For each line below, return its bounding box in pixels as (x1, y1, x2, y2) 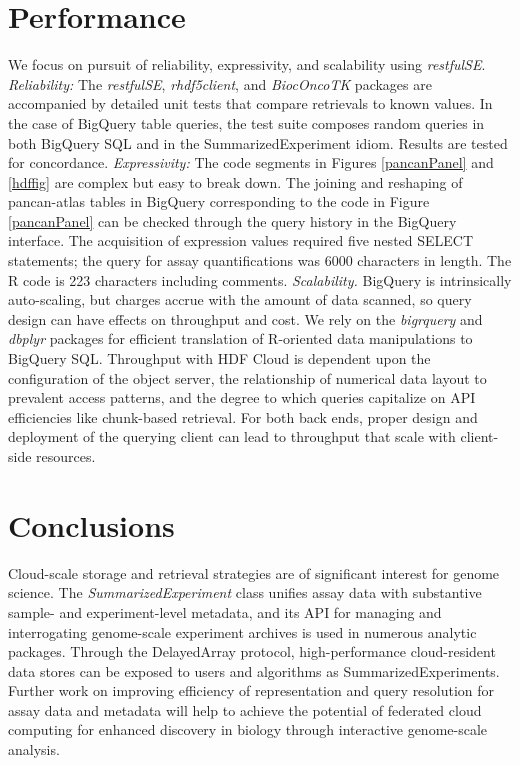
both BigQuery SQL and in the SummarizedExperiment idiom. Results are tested (8, 132, 508, 153)
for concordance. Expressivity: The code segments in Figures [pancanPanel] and (8, 152, 494, 173)
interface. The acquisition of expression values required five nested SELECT (8, 230, 474, 251)
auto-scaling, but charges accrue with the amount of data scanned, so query (8, 289, 472, 310)
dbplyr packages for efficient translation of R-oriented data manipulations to (8, 328, 473, 349)
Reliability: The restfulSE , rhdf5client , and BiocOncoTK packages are (8, 73, 432, 94)
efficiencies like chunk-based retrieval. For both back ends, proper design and (8, 406, 478, 427)
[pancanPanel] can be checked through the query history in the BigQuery (8, 210, 457, 231)
